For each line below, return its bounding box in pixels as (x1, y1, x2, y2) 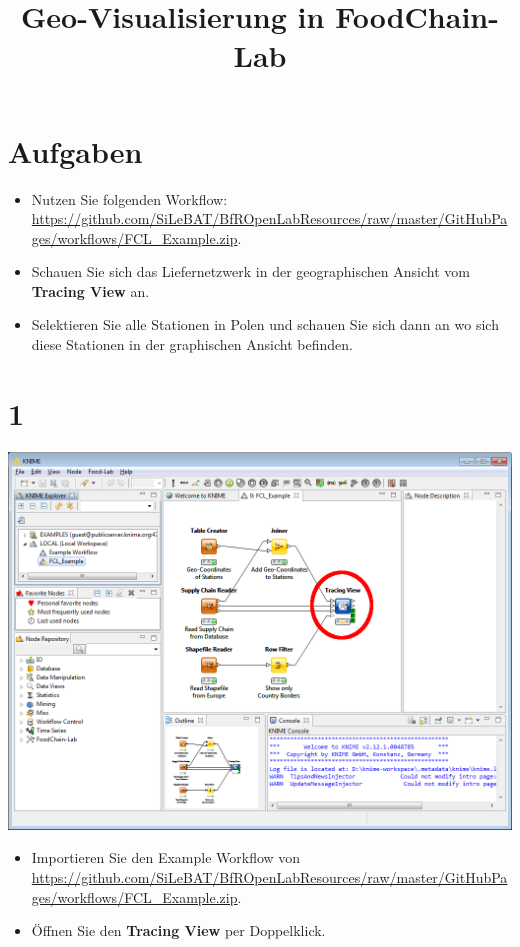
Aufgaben (8, 130, 143, 171)
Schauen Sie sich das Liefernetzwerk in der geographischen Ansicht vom (31, 261, 470, 282)
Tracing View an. (31, 280, 150, 301)
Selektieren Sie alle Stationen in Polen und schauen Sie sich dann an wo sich (31, 314, 499, 335)
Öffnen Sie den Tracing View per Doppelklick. (31, 920, 326, 941)
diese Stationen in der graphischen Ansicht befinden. (31, 334, 353, 355)
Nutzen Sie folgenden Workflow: (31, 188, 228, 209)
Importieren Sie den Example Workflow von (31, 847, 301, 868)
